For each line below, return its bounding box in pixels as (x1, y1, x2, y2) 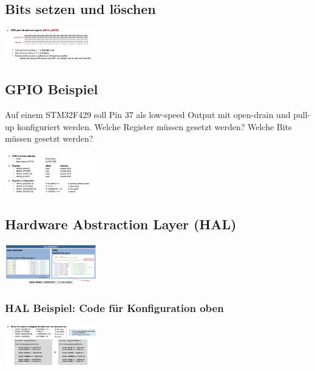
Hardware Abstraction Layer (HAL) (5, 215, 237, 234)
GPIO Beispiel (5, 80, 98, 99)
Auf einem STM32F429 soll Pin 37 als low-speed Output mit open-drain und (5, 108, 291, 120)
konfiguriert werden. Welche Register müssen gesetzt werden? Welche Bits (17, 120, 292, 133)
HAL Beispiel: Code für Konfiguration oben (5, 300, 224, 315)
